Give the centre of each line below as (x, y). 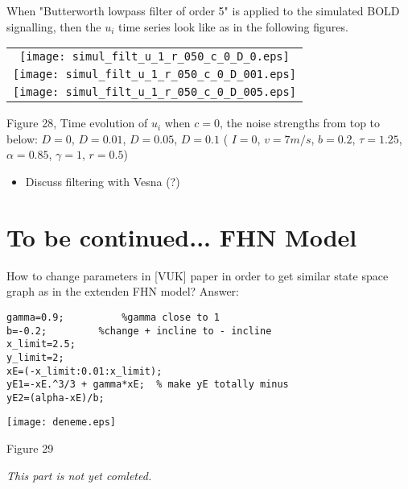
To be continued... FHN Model (182, 236)
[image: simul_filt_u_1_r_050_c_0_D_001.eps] (155, 75)
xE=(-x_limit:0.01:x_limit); (84, 371)
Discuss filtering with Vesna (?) (103, 181)
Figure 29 (30, 448)
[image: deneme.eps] (62, 423)
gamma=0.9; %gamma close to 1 (113, 317)
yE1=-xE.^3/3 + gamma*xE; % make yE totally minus (148, 385)
